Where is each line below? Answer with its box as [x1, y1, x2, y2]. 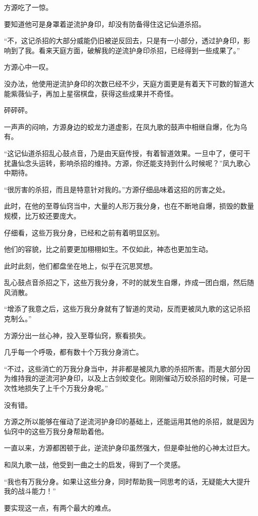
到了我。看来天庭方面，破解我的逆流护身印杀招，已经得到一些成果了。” [10, 45, 240, 55]
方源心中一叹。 [4, 62, 53, 72]
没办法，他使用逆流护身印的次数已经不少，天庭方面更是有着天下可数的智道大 [4, 78, 254, 88]
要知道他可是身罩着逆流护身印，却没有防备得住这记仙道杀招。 [4, 18, 205, 29]
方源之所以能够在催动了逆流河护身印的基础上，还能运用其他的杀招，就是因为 [4, 416, 254, 427]
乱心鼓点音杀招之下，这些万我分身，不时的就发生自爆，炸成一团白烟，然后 [4, 277, 247, 288]
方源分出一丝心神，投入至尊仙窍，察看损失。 [4, 330, 150, 340]
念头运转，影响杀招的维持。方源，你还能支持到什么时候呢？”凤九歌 [24, 157, 244, 168]
